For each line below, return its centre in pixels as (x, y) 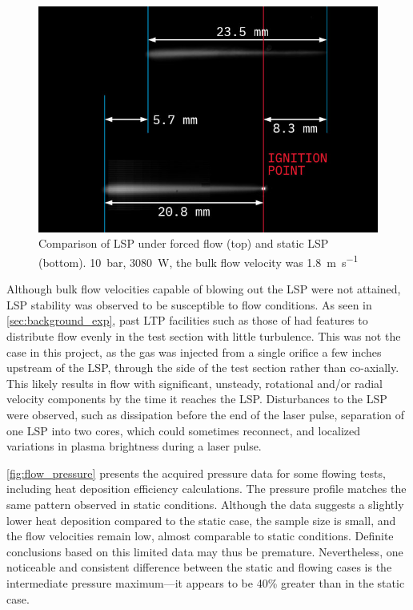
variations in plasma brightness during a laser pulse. (134, 446)
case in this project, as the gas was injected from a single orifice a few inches (194, 351)
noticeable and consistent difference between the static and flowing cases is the (199, 567)
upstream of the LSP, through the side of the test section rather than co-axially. (203, 368)
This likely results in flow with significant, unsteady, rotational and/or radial (194, 383)
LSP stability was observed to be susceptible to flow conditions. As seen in (189, 304)
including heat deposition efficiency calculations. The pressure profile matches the (206, 489)
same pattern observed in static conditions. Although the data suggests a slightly (205, 504)
